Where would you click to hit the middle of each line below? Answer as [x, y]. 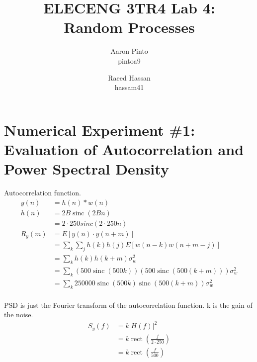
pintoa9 [129, 60]
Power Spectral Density [86, 169]
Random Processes [129, 27]
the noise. [19, 315]
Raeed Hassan [129, 77]
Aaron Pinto [129, 51]
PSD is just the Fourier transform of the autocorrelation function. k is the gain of [128, 305]
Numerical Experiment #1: [100, 130]
